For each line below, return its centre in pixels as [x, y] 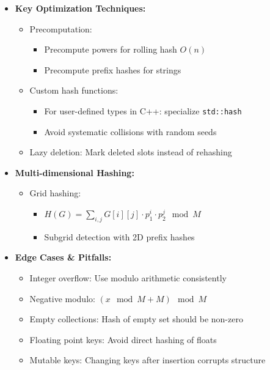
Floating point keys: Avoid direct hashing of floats [123, 339]
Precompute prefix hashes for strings [113, 69]
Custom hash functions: [74, 90]
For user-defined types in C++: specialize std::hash [143, 110]
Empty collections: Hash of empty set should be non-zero [136, 319]
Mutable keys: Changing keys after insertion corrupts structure [148, 360]
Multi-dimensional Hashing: [75, 172]
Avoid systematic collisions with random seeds [130, 131]
